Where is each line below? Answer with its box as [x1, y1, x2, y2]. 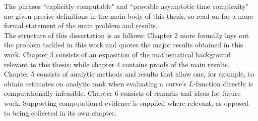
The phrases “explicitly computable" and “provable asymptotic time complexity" [4, 1, 249, 11]
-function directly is [193, 78, 253, 88]
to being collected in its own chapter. [4, 107, 117, 118]
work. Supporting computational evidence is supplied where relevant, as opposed [4, 97, 249, 108]
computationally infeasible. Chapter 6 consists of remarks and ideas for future [4, 88, 241, 98]
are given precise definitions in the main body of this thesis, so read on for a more [4, 10, 253, 21]
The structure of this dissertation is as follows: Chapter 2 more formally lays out [4, 30, 249, 40]
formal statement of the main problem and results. [4, 20, 158, 31]
